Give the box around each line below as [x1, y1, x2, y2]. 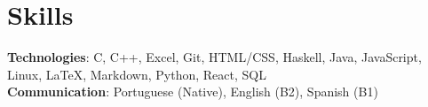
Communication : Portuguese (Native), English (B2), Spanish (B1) [7, 82, 378, 101]
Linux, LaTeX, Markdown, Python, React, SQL [7, 65, 266, 83]
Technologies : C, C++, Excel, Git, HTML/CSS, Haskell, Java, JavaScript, [7, 48, 422, 66]
